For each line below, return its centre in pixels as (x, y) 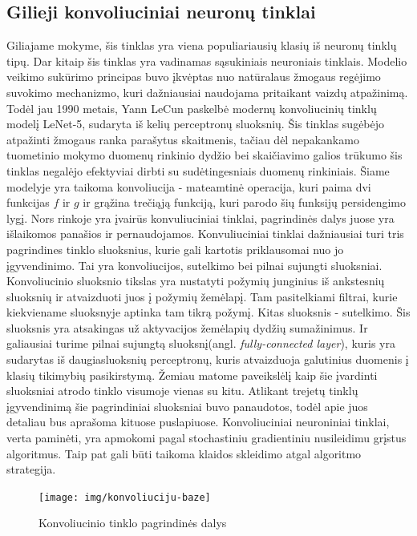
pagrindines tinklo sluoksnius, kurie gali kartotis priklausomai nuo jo (175, 249)
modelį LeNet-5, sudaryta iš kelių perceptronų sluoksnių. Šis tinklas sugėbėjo (196, 124)
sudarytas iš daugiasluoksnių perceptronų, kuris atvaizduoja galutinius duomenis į (208, 359)
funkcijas (28, 202)
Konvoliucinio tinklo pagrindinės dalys (133, 523)
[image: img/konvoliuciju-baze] (125, 497)
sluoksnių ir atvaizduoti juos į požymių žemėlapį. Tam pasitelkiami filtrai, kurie (202, 296)
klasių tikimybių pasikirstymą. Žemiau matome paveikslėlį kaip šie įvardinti (192, 375)
